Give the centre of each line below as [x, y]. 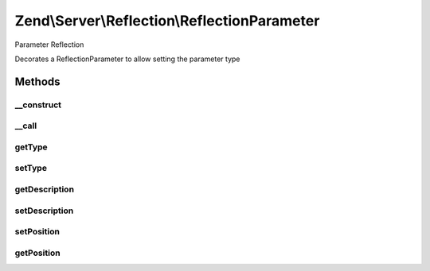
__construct [38, 105]
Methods [37, 81]
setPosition [37, 232]
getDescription [45, 189]
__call [26, 126]
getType [31, 147]
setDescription [44, 211]
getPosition [37, 253]
